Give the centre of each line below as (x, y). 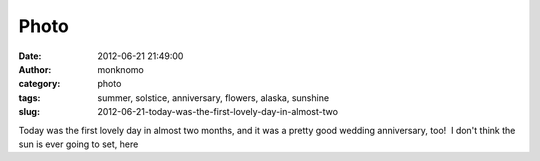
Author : (35, 69)
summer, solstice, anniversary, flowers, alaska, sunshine (213, 97)
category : (39, 84)
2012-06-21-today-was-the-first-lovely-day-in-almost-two (218, 112)
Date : (30, 56)
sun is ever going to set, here (78, 144)
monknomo (120, 69)
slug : (29, 112)
